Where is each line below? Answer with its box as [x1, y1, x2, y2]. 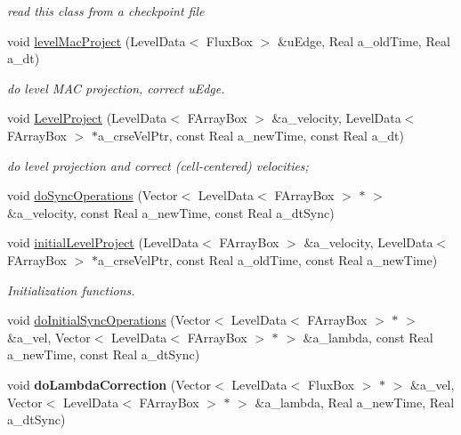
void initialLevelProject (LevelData [7, 233, 199, 252]
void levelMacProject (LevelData [7, 31, 186, 50]
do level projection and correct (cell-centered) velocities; [7, 156, 309, 174]
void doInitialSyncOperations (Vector [7, 310, 211, 329]
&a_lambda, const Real [303, 327, 433, 346]
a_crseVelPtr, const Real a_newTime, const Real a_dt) [97, 125, 404, 144]
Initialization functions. [7, 280, 135, 299]
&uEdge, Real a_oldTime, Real [277, 31, 450, 50]
